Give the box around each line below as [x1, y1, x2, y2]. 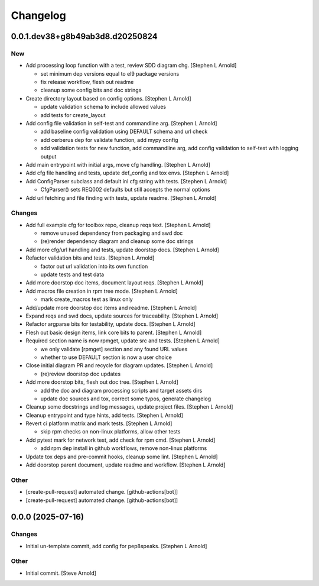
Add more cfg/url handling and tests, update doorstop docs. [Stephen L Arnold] [25, 246, 220, 253]
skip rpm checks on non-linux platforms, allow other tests [40, 428, 181, 435]
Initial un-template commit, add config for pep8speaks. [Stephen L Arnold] [25, 542, 207, 549]
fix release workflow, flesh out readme [40, 79, 134, 86]
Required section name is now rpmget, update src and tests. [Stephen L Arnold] [25, 337, 220, 344]
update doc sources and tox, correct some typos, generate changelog [40, 395, 211, 402]
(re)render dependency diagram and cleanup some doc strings [40, 238, 194, 245]
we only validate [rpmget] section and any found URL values [40, 345, 188, 352]
